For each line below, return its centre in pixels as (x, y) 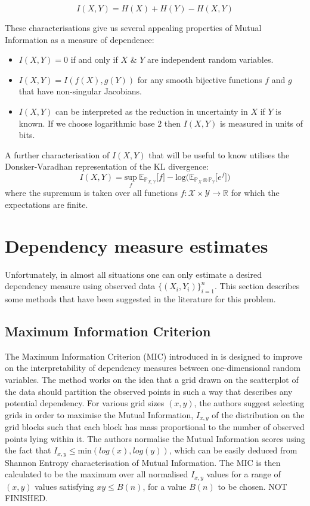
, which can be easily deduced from (233, 450)
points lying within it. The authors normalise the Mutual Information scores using (155, 438)
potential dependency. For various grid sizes (85, 403)
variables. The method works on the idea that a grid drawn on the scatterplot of (152, 379)
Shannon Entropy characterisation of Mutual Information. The (119, 462)
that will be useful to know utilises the (219, 154)
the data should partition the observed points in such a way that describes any (149, 391)
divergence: (188, 166)
